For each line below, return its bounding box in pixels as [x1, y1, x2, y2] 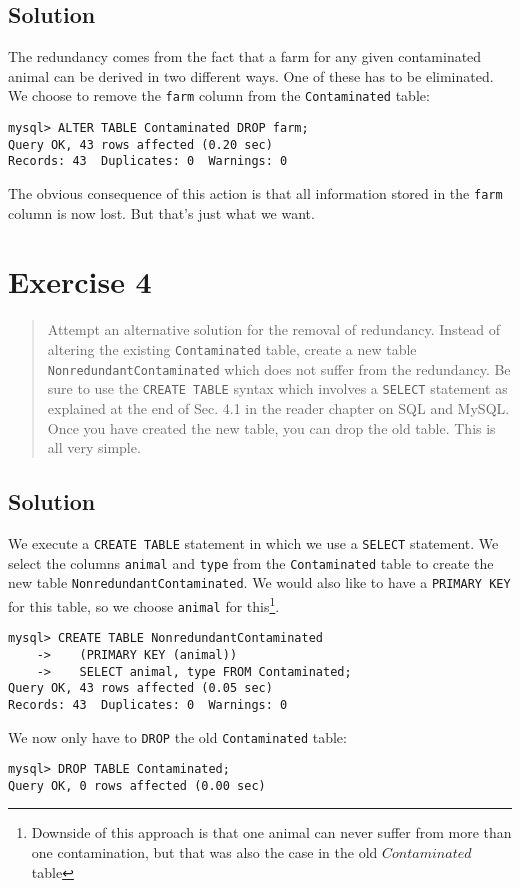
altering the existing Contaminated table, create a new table [47, 338, 417, 359]
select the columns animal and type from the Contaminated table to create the [8, 552, 494, 573]
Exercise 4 [8, 261, 152, 302]
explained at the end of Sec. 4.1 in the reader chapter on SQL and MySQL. [47, 397, 510, 418]
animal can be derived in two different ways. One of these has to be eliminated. [8, 65, 494, 86]
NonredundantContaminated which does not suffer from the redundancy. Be [47, 358, 511, 379]
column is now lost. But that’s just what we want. [8, 202, 315, 223]
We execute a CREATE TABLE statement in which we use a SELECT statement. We [8, 532, 499, 553]
